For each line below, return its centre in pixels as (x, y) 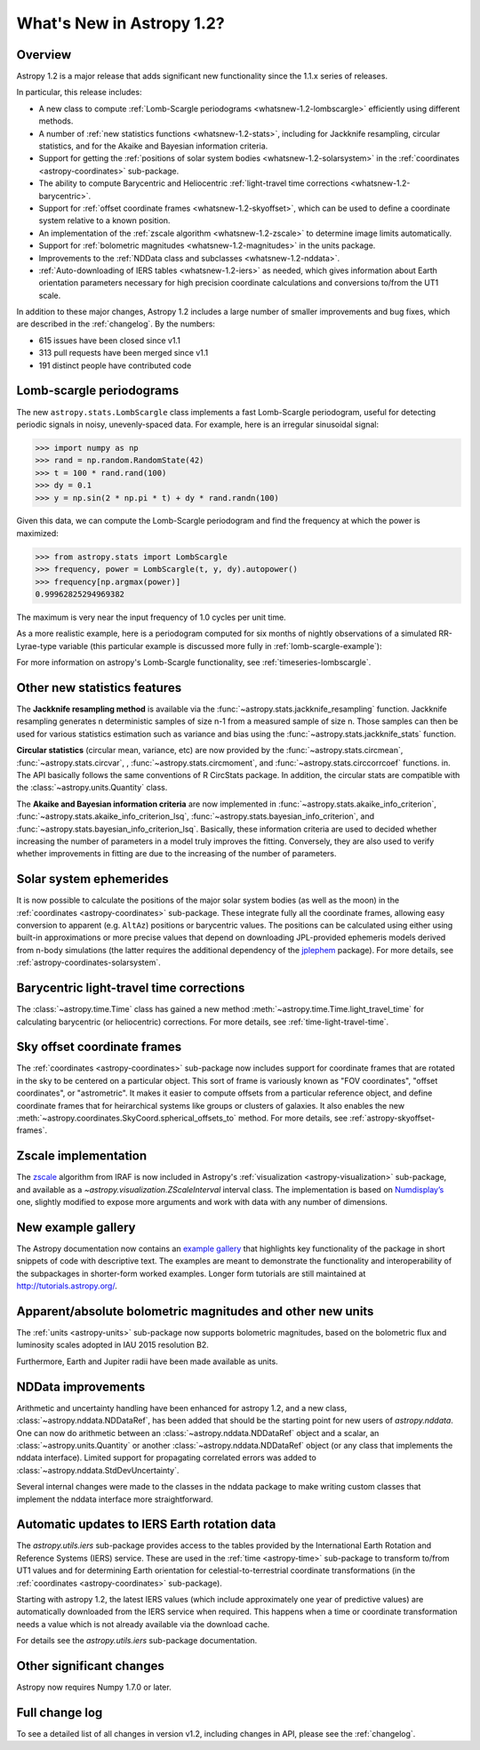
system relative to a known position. (104, 221)
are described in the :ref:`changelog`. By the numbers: (116, 324)
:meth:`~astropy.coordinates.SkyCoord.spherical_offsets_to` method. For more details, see (182, 1118)
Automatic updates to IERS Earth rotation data (146, 1525)
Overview (44, 55)
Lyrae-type (37, 646)
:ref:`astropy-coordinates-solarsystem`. (89, 963)
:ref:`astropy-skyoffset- (392, 1118)
